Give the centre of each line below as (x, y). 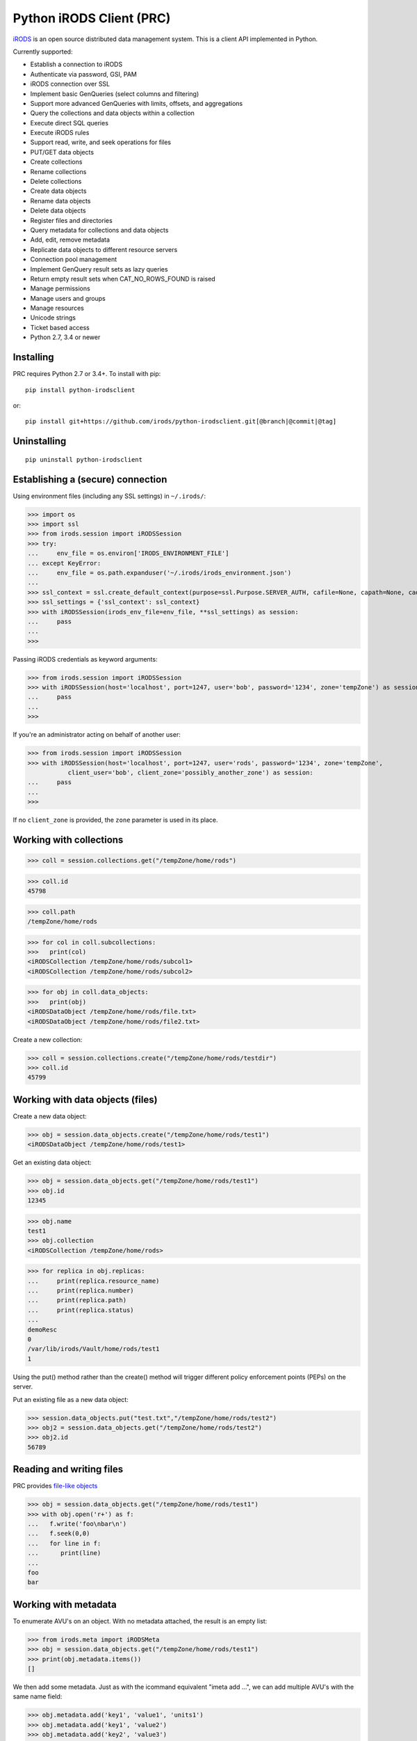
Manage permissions (60, 288)
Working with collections (68, 840)
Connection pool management (74, 259)
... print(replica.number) (81, 1291)
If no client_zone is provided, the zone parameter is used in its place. (115, 820)
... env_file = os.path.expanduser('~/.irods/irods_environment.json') (160, 572)
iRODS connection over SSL (70, 84)
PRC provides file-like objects (55, 1486)
